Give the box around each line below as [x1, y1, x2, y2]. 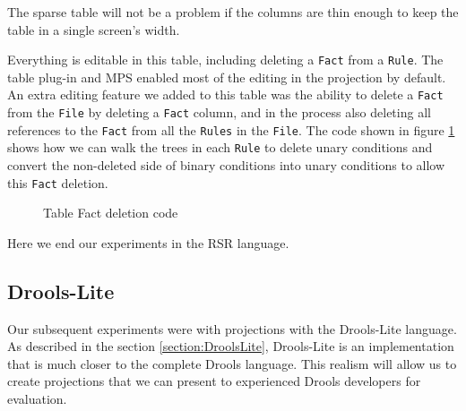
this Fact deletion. [7, 173, 108, 192]
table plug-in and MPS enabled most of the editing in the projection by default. [7, 67, 446, 86]
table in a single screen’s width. [7, 20, 180, 39]
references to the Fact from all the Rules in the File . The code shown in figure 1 [7, 120, 455, 139]
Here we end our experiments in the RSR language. [7, 233, 289, 252]
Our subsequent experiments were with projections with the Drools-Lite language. [7, 319, 457, 338]
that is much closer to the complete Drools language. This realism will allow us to [7, 354, 457, 372]
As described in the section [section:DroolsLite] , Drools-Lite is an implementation [7, 337, 454, 355]
